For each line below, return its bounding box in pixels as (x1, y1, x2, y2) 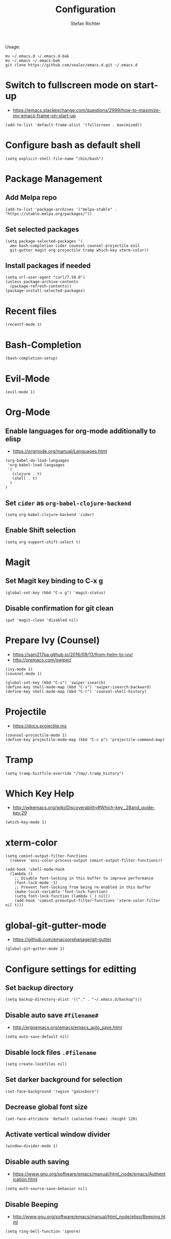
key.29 (12, 810, 27, 816)
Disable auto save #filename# (5, 1011, 99, 1019)
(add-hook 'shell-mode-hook (5, 867, 65, 872)
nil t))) (5, 902, 24, 908)
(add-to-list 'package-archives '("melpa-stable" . (5, 206, 117, 212)
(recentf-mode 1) (5, 322, 42, 327)
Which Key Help (5, 788, 75, 799)
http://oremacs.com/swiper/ (12, 657, 72, 663)
